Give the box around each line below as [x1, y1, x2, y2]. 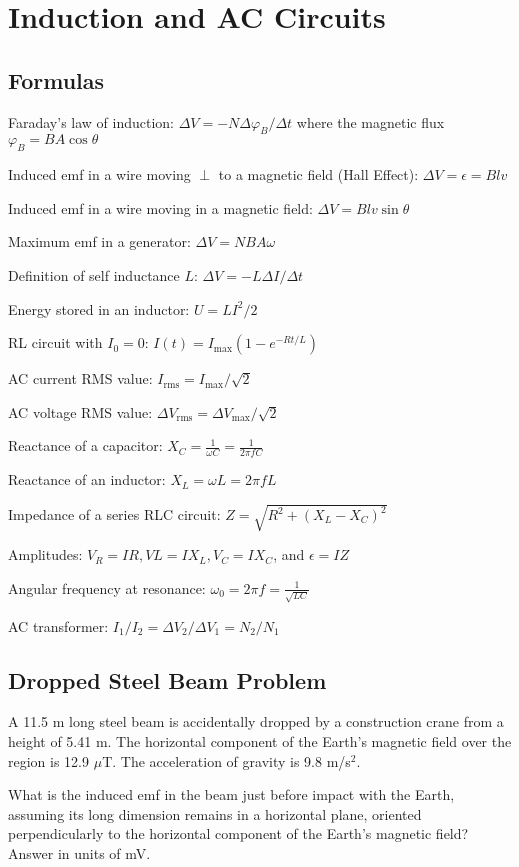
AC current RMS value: [8, 368, 153, 389]
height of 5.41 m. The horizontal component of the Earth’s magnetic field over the [8, 730, 512, 751]
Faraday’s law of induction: [8, 111, 175, 132]
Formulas [8, 64, 105, 95]
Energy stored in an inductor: [8, 298, 190, 319]
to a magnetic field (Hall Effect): [218, 164, 419, 185]
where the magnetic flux [296, 111, 445, 132]
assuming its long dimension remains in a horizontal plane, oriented [8, 803, 422, 824]
